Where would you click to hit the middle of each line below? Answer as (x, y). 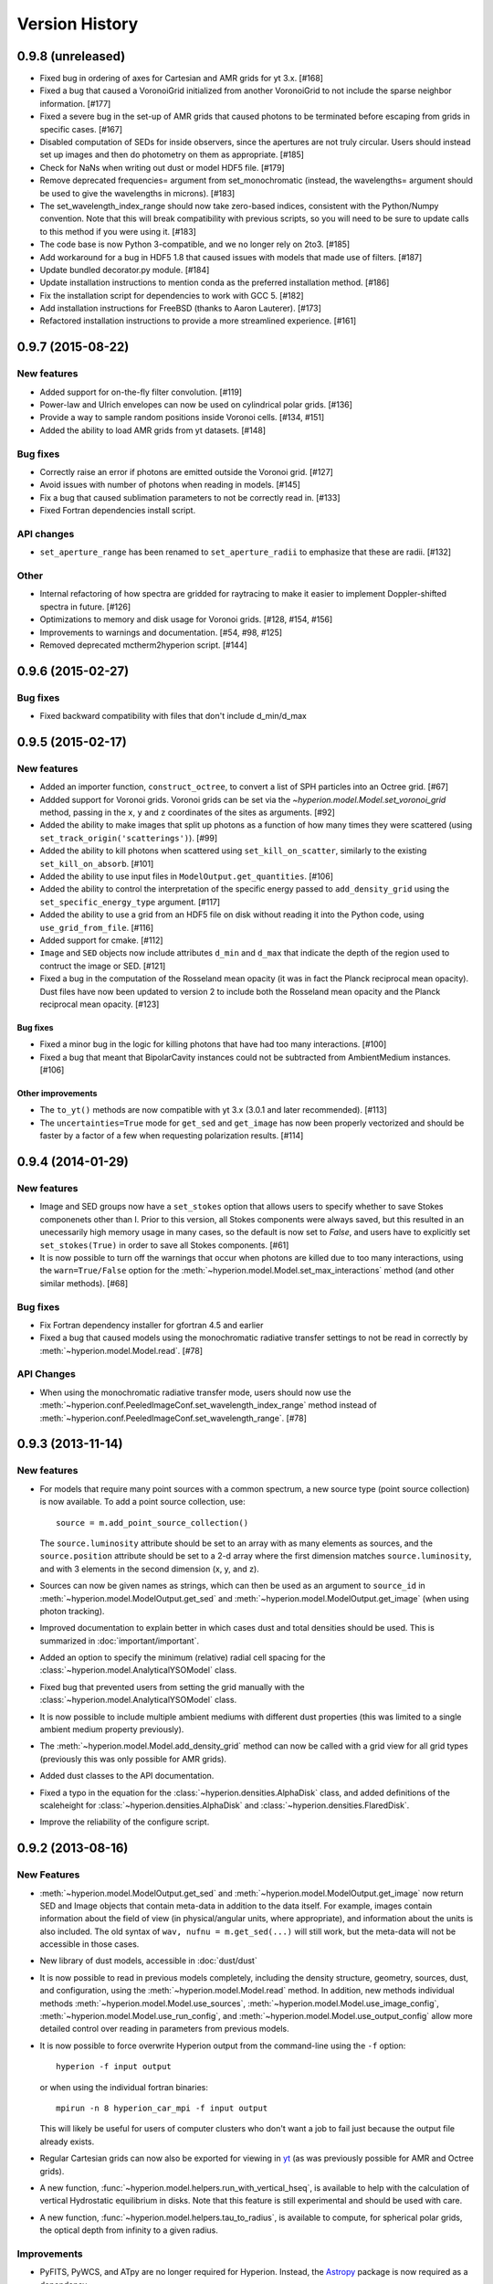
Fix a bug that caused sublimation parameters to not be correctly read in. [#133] (190, 497)
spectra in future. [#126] (85, 607)
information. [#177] (75, 103)
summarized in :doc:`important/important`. (120, 1641)
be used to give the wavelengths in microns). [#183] (137, 193)
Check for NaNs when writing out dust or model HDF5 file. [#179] (162, 167)
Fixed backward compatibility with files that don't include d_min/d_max (173, 716)
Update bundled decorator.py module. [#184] (125, 270)
